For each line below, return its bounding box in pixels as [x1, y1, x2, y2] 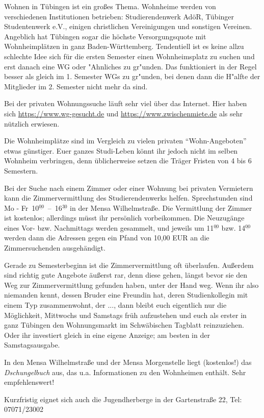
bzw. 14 [221, 222, 246, 233]
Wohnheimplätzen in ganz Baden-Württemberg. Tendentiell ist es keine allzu [4, 41, 244, 52]
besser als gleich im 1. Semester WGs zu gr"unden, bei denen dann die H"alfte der [4, 71, 260, 82]
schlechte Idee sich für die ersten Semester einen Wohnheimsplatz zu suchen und [4, 51, 255, 61]
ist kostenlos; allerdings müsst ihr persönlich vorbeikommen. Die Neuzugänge [4, 212, 245, 223]
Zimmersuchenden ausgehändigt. [4, 242, 105, 253]
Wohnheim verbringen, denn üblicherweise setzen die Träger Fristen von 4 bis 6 [4, 155, 252, 166]
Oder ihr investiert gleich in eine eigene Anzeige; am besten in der [4, 329, 210, 340]
